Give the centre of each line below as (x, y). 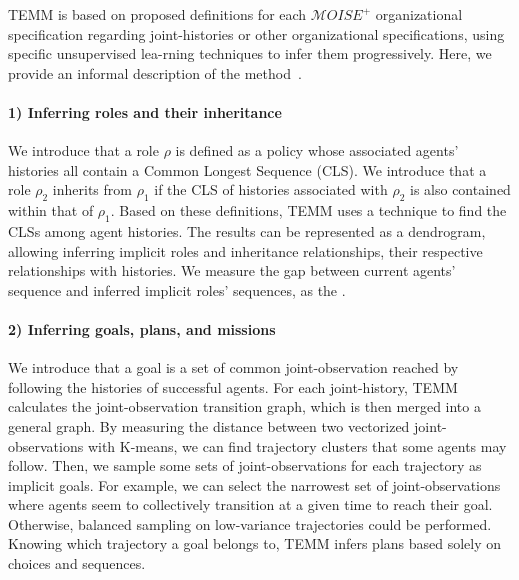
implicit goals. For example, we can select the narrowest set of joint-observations (254, 484)
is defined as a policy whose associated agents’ (317, 150)
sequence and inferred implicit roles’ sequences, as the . (177, 289)
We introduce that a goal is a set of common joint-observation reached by (233, 367)
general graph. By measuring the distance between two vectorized (209, 425)
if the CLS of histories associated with (271, 189)
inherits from (92, 189)
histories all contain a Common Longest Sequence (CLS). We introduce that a (247, 169)
